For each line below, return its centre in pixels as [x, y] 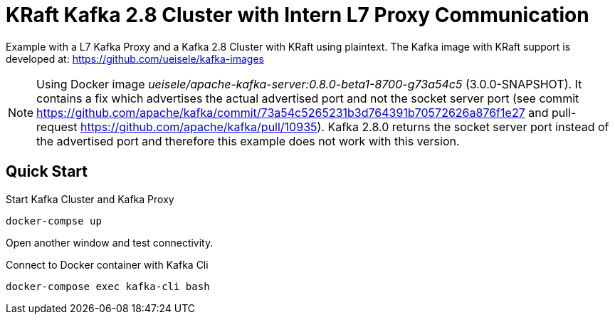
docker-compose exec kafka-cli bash [108, 286]
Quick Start [47, 172]
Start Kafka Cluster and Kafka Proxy [90, 199]
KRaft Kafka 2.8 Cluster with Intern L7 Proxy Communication [298, 15]
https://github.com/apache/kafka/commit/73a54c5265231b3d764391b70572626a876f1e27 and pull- [306, 112]
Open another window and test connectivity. [110, 242]
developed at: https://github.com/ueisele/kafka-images [135, 58]
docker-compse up [54, 221]
